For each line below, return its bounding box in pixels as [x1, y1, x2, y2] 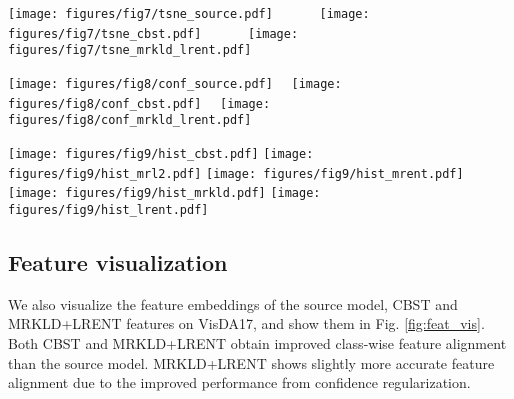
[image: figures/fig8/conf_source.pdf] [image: [8, 76, 342, 91]
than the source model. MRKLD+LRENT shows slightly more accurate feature [8, 352, 495, 373]
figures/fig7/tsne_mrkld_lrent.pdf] [8, 43, 252, 58]
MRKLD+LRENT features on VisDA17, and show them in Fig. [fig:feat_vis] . [8, 313, 485, 334]
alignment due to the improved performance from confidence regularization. [8, 372, 471, 393]
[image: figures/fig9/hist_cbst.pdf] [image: [8, 146, 314, 161]
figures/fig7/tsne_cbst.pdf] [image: [8, 26, 299, 41]
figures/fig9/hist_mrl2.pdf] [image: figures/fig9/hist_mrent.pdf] [8, 166, 464, 181]
